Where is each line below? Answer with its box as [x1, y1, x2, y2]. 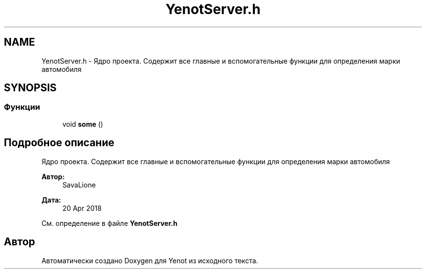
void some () [62, 119, 103, 128]
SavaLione [62, 180, 96, 189]
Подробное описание [4, 136, 114, 149]
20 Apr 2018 [62, 204, 102, 212]
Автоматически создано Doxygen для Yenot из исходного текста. [41, 256, 258, 265]
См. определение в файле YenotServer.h [41, 219, 177, 227]
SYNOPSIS [4, 82, 57, 94]
